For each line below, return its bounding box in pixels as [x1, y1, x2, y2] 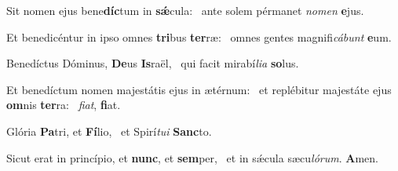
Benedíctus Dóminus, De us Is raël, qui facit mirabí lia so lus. [6, 55, 299, 71]
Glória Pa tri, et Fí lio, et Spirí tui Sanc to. [6, 122, 212, 139]
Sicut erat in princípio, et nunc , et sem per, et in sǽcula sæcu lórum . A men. [6, 149, 378, 166]
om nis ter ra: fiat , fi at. [6, 96, 121, 113]
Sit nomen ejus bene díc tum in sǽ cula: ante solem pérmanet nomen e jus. [6, 2, 364, 18]
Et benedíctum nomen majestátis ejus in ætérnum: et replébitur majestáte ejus [6, 81, 392, 97]
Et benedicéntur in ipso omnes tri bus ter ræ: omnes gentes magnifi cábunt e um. [6, 28, 392, 45]
